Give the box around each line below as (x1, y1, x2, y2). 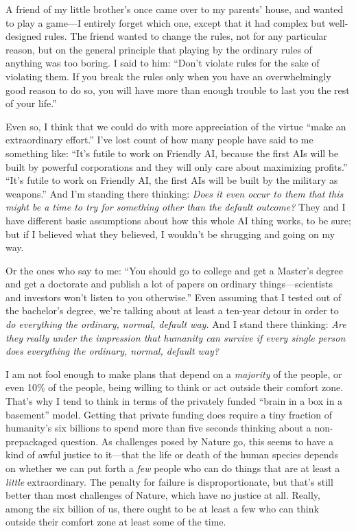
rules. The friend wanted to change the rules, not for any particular (44, 29, 328, 43)
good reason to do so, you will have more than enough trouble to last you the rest (5, 82, 350, 97)
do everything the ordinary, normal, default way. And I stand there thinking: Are (5, 317, 346, 331)
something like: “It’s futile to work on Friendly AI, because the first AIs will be (5, 145, 339, 160)
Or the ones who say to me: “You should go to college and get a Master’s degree (5, 263, 343, 277)
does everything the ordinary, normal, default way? (5, 344, 219, 358)
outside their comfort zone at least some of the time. (5, 515, 226, 529)
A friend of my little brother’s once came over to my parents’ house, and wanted (5, 2, 344, 16)
